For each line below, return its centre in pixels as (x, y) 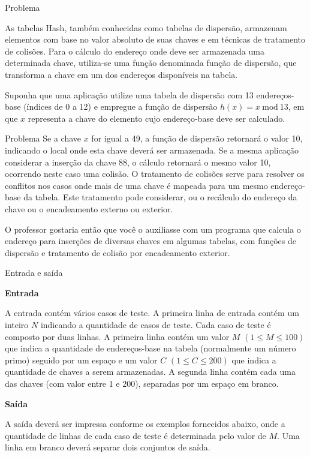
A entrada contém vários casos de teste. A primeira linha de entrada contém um (152, 313)
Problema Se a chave (43, 138)
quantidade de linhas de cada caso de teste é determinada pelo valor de (136, 435)
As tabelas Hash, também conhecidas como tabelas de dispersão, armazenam (146, 27)
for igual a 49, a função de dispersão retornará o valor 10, (197, 138)
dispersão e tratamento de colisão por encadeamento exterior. (118, 252)
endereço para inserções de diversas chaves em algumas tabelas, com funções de (151, 241)
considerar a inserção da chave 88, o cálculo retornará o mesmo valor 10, (138, 162)
